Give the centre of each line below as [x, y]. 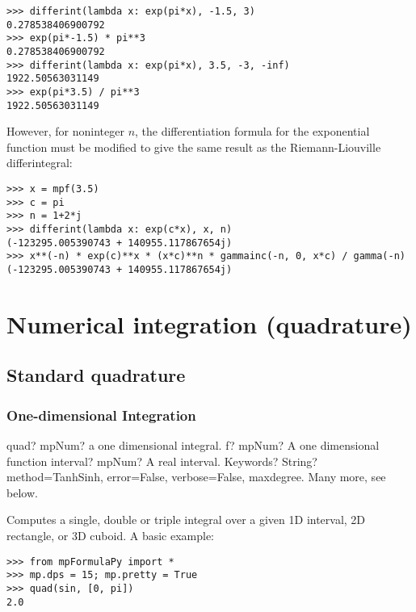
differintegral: [40, 163]
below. [22, 492]
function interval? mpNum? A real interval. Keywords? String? [162, 461]
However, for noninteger [65, 131]
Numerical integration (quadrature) [209, 323]
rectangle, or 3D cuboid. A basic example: [111, 535]
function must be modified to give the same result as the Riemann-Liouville [194, 147]
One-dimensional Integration [101, 415]
